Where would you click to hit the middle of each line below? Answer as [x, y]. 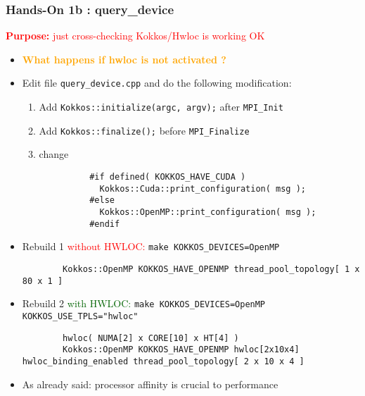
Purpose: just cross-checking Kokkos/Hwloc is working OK [135, 36]
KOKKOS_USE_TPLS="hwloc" [80, 316]
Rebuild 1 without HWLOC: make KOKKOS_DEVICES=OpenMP [151, 246]
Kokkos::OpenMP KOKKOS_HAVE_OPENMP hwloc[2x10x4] [181, 350]
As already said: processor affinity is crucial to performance [150, 384]
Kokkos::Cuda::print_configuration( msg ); [203, 188]
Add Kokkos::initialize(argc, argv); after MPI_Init [161, 107]
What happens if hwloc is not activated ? [124, 59]
